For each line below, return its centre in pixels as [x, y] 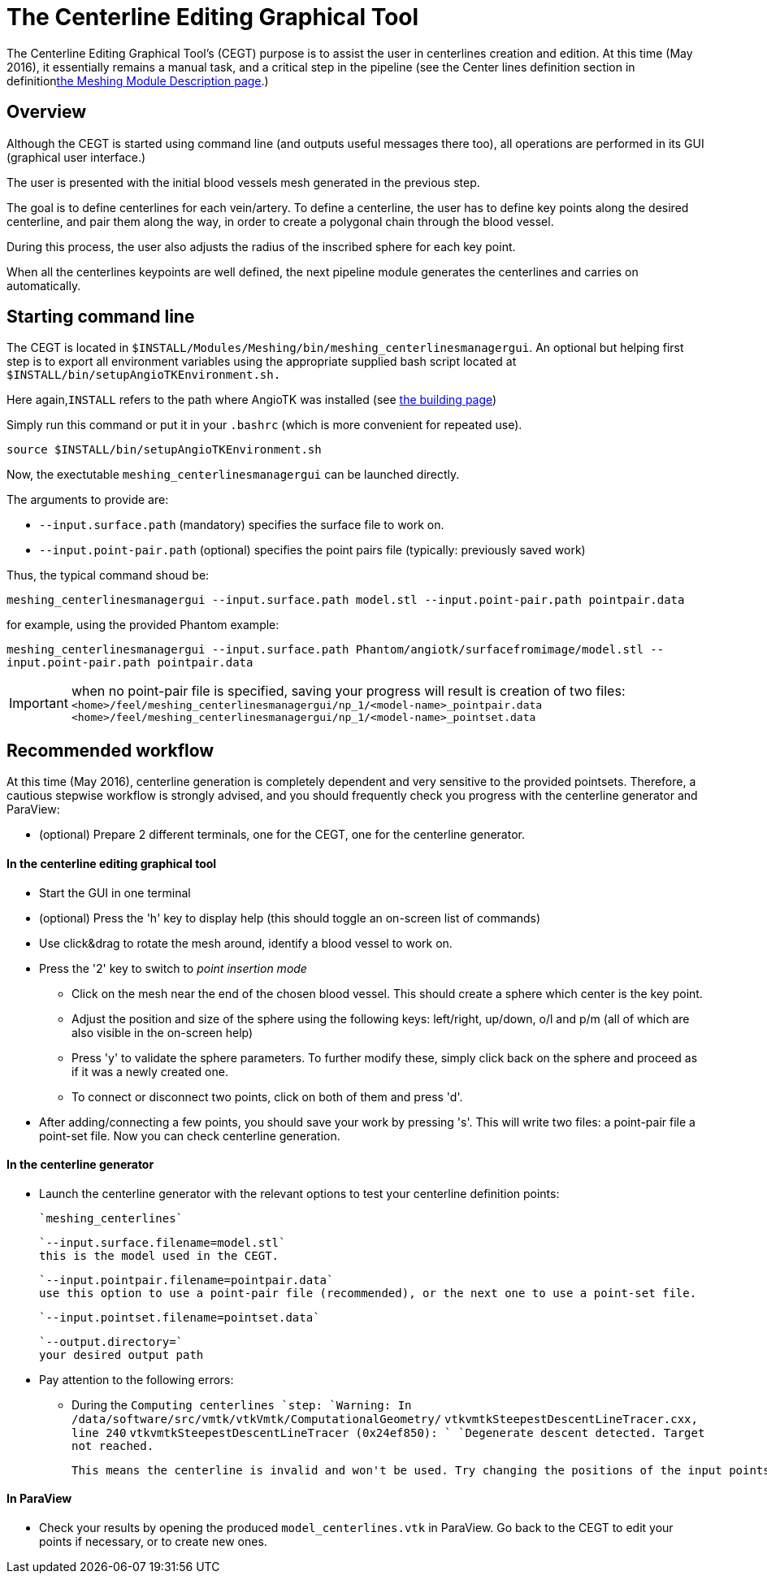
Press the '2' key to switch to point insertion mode [173, 968]
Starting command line [101, 317]
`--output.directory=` [111, 1341]
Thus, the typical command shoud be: [108, 575]
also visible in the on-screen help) [162, 1032]
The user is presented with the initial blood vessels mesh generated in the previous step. [243, 182]
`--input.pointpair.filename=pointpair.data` [186, 1280]
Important [39, 703]
